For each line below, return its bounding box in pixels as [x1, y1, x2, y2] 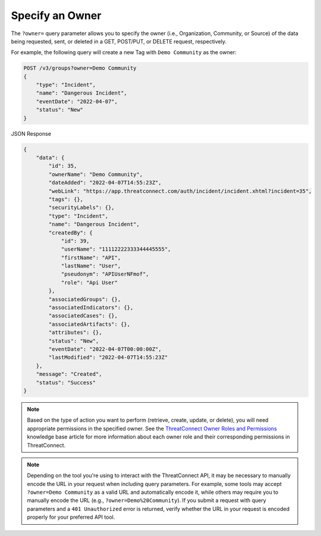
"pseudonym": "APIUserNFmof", [61, 271, 149, 278]
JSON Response [11, 130, 52, 137]
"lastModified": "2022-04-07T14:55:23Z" [48, 354, 168, 361]
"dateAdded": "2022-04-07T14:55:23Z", [48, 179, 162, 186]
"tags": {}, [48, 196, 83, 202]
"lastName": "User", [61, 262, 121, 269]
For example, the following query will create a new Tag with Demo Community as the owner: [11, 49, 237, 56]
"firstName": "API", [61, 254, 121, 261]
